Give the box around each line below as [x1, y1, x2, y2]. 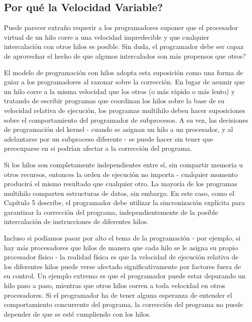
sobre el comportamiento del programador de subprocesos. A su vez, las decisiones [4, 114, 249, 125]
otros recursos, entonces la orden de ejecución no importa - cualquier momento [4, 169, 238, 179]
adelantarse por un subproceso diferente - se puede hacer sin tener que [4, 133, 213, 144]
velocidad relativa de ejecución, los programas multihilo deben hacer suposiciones [4, 105, 245, 115]
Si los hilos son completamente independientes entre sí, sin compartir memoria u [4, 159, 243, 169]
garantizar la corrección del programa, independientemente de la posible [4, 207, 218, 217]
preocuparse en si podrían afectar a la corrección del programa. [4, 143, 192, 153]
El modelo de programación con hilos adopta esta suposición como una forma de [4, 67, 243, 77]
